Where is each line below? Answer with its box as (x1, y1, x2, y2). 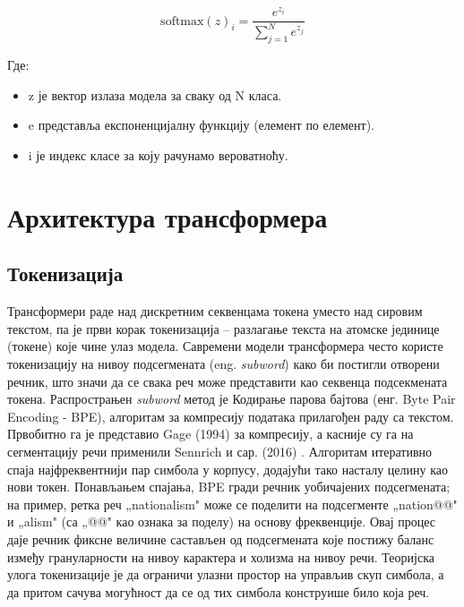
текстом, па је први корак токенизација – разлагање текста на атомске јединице (7, 319, 440, 338)
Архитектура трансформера (7, 198, 328, 235)
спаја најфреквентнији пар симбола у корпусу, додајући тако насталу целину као (7, 459, 449, 478)
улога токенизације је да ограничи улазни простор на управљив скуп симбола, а (7, 565, 444, 584)
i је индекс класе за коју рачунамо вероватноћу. (28, 146, 288, 165)
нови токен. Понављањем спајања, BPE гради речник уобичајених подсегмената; (7, 477, 451, 496)
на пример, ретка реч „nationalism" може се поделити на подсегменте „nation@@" (7, 494, 458, 513)
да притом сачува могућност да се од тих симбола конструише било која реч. (7, 582, 430, 601)
